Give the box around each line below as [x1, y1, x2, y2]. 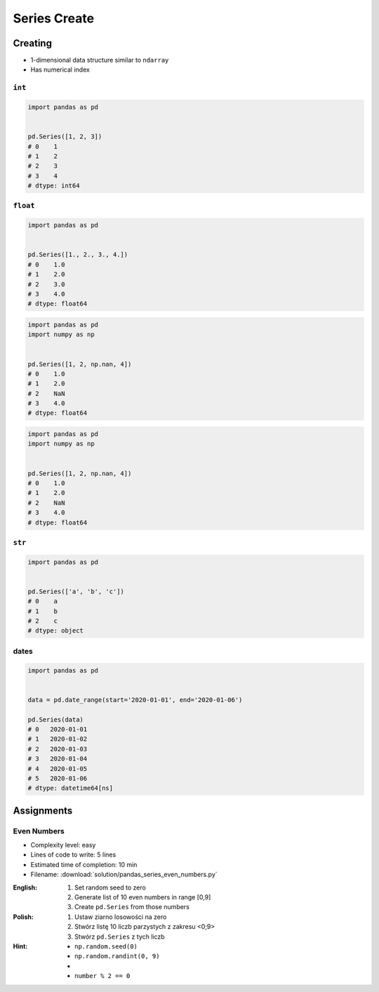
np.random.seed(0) [74, 942, 138, 951]
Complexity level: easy [30, 841, 96, 849]
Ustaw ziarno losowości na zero [74, 913, 167, 921]
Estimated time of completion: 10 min [30, 860, 138, 868]
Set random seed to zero [74, 883, 147, 892]
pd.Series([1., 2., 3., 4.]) [27, 251, 128, 259]
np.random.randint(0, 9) [74, 952, 160, 960]
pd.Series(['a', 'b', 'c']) [27, 587, 124, 595]
